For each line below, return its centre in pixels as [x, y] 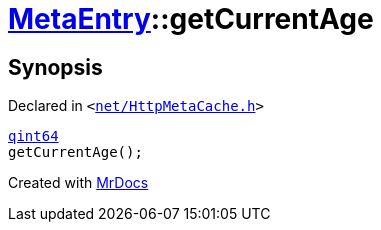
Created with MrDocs [78, 183]
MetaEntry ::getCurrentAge [191, 19]
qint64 [33, 136]
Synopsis [55, 67]
